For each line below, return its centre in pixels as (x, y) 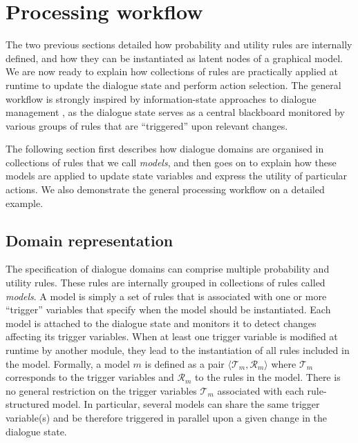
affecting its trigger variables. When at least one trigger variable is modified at (172, 336)
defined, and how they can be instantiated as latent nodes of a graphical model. (174, 58)
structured (28, 404)
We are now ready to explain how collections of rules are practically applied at (172, 71)
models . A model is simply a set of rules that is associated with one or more (166, 296)
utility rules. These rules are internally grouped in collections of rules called (166, 283)
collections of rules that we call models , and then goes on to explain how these (171, 162)
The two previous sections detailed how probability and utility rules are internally (179, 45)
